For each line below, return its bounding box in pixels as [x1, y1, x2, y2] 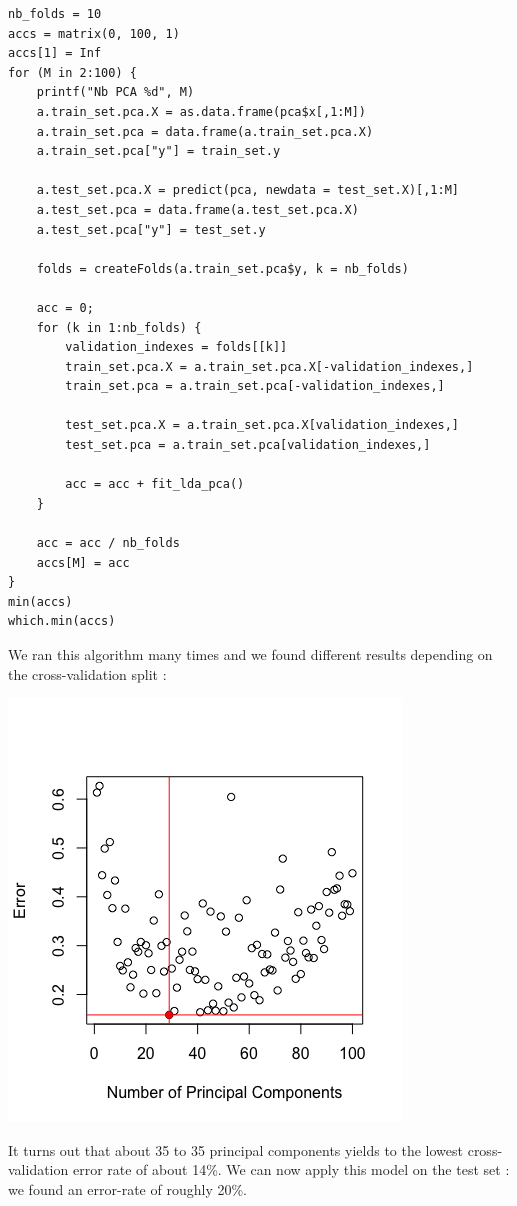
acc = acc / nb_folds [36, 536, 180, 551]
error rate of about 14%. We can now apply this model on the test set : [72, 1159, 510, 1180]
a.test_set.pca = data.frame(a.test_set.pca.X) [36, 202, 359, 217]
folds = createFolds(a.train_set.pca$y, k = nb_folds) [36, 261, 409, 276]
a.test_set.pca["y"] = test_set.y [36, 222, 266, 237]
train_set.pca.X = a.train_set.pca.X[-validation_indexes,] [65, 359, 474, 374]
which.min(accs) [8, 614, 116, 629]
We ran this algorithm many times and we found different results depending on [8, 644, 493, 664]
